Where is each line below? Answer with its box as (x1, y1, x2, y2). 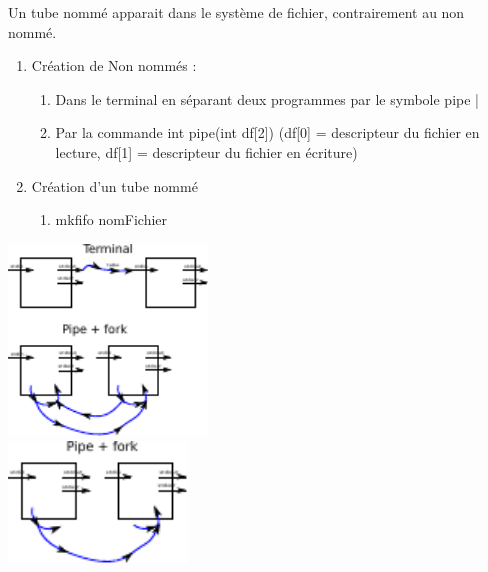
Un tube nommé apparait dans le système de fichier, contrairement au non (8, 2, 465, 22)
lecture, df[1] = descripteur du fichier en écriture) (55, 141, 358, 162)
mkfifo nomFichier (55, 209, 168, 230)
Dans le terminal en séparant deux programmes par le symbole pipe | (55, 88, 479, 109)
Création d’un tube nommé (31, 175, 198, 196)
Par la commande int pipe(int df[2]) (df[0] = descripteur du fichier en (55, 122, 480, 143)
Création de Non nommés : (31, 55, 197, 76)
